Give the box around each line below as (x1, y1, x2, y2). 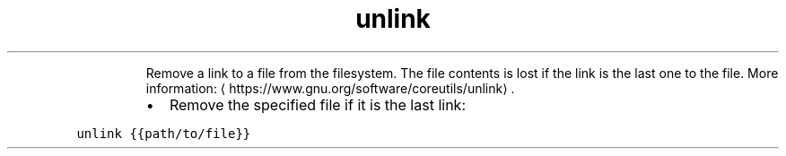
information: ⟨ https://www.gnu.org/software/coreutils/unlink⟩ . (145, 80, 515, 96)
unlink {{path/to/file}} (76, 126, 251, 141)
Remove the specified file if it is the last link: (169, 95, 466, 114)
